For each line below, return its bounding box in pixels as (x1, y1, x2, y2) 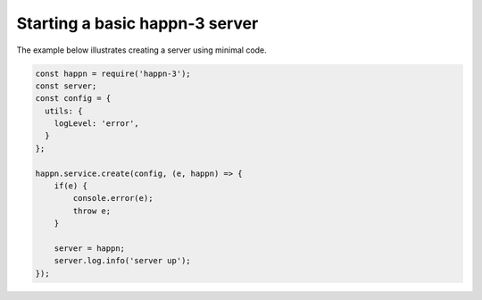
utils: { (45, 105, 83, 116)
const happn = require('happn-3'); (35, 68, 191, 79)
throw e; (72, 205, 112, 216)
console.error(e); (72, 193, 154, 204)
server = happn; (54, 244, 125, 254)
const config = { (35, 94, 112, 104)
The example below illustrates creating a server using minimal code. (16, 45, 267, 55)
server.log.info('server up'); (54, 255, 191, 266)
